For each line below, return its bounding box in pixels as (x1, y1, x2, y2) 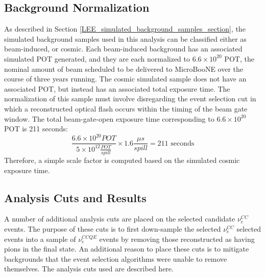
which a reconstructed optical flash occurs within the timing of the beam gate (4, 103, 248, 114)
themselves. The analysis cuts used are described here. (4, 263, 174, 274)
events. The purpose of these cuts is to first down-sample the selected (4, 223, 221, 234)
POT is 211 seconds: (4, 123, 68, 134)
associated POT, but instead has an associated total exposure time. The (4, 83, 230, 94)
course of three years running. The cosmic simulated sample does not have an (4, 73, 247, 84)
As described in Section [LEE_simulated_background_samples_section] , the (4, 23, 246, 34)
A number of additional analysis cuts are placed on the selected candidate (4, 213, 235, 224)
